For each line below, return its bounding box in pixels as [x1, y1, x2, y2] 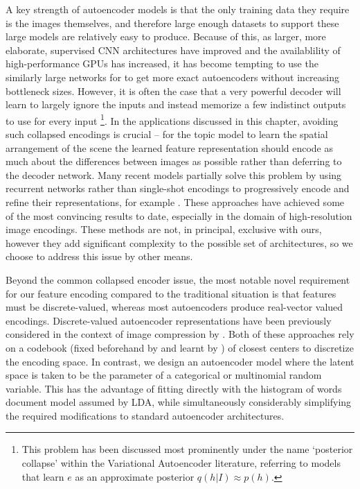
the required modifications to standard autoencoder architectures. [6, 408, 285, 422]
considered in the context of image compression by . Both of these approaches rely [6, 327, 354, 341]
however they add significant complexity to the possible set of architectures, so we [6, 235, 353, 250]
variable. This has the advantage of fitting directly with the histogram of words [6, 381, 342, 395]
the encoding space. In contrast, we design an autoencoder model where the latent [6, 354, 354, 368]
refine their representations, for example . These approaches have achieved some [6, 194, 345, 209]
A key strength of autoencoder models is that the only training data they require [6, 2, 350, 16]
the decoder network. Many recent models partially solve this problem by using [6, 167, 342, 182]
